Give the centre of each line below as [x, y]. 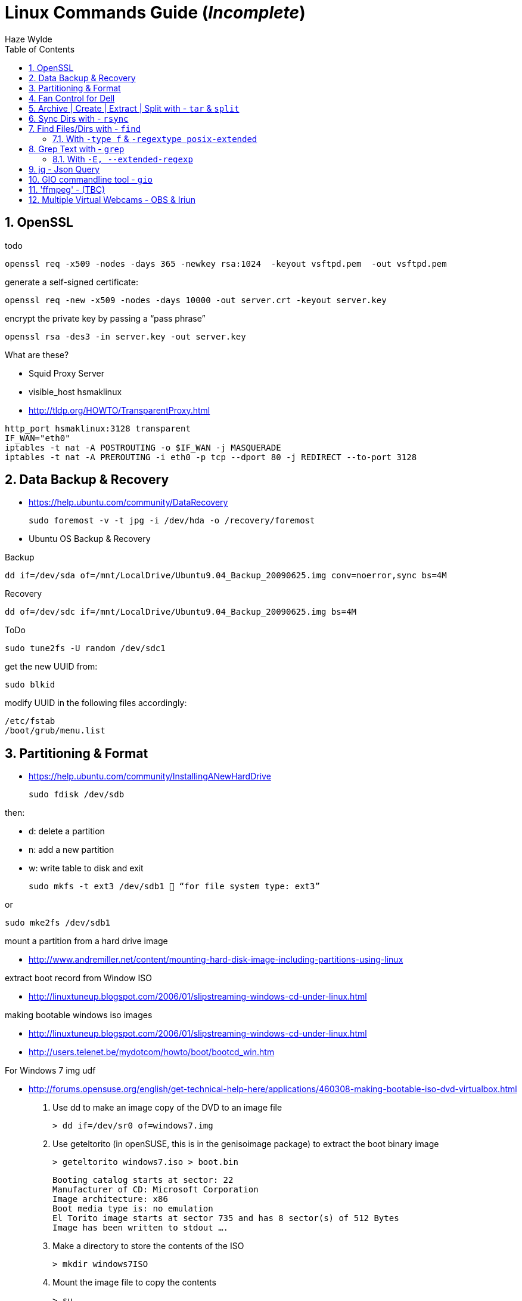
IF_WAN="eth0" [38, 438]
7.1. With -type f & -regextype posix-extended [155, 138]
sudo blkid [30, 685]
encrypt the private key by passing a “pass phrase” [105, 318]
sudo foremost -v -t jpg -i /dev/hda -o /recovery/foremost [172, 521]
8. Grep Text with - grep [77, 149]
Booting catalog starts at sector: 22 [143, 1180]
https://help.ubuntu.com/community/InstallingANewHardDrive [150, 776]
